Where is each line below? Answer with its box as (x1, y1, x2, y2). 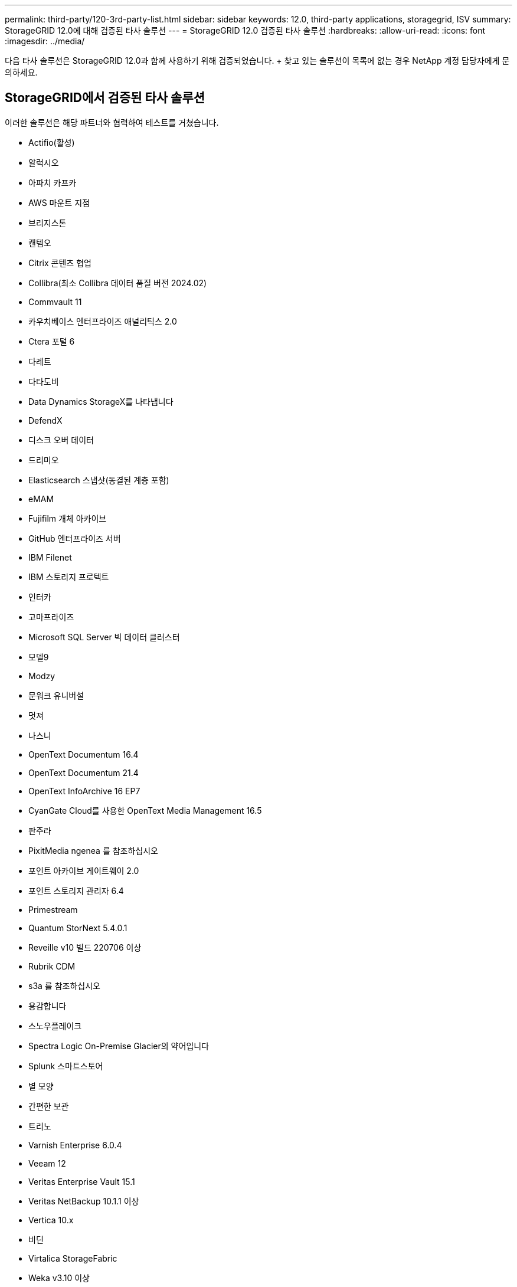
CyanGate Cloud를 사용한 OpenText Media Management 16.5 (28, 805, 262, 816)
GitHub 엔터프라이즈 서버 (28, 533, 121, 543)
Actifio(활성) (28, 137, 75, 148)
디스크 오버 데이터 (28, 434, 94, 445)
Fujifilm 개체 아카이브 (28, 513, 107, 523)
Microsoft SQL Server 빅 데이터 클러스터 (28, 631, 180, 642)
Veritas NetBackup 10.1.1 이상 (28, 1196, 139, 1206)
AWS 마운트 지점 (28, 197, 90, 208)
